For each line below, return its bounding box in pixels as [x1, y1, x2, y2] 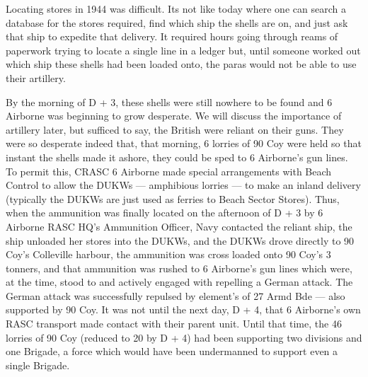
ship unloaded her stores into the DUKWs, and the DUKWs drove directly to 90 [6, 233, 355, 248]
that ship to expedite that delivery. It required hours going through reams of [6, 29, 338, 44]
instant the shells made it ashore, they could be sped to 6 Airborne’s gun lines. [6, 149, 348, 164]
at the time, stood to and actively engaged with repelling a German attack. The [6, 274, 353, 289]
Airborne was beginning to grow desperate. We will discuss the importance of [6, 108, 342, 123]
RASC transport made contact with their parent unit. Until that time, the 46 [6, 316, 342, 331]
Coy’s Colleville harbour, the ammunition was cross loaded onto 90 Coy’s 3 [6, 247, 331, 262]
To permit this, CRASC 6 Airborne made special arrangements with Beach [6, 163, 332, 178]
